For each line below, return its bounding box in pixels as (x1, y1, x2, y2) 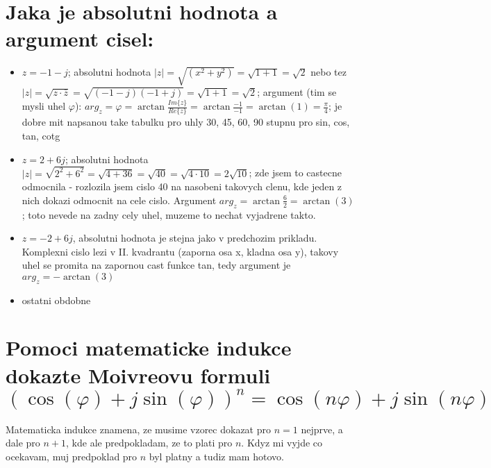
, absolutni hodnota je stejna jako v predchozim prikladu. (72, 231, 317, 245)
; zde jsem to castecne (249, 165, 342, 180)
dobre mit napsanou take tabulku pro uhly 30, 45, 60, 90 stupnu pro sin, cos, (22, 115, 350, 129)
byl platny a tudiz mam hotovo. (149, 449, 284, 463)
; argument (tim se (257, 85, 337, 99)
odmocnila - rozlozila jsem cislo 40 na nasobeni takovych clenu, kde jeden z (22, 179, 342, 194)
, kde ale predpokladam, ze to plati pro (66, 435, 233, 450)
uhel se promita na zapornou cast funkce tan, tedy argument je (22, 258, 291, 272)
